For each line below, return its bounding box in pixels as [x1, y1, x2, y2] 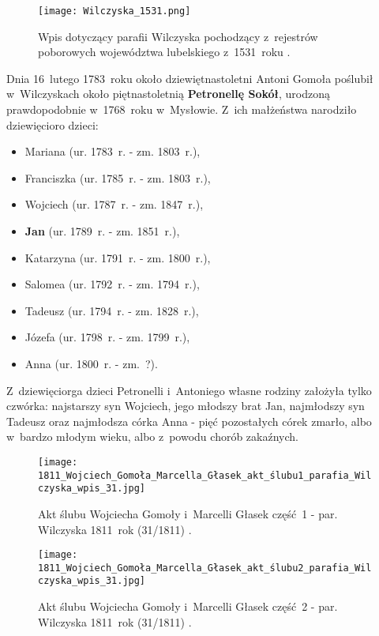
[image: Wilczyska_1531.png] [38, 6, 191, 17]
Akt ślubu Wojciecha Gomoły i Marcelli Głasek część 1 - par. [38, 505, 338, 521]
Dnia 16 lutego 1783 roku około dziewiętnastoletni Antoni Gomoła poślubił [6, 70, 373, 86]
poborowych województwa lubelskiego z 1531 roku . [38, 43, 291, 60]
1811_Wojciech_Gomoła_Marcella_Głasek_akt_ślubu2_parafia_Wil [38, 562, 372, 574]
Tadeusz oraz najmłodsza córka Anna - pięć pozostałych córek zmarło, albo [6, 412, 372, 429]
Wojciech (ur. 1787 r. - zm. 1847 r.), [24, 196, 204, 213]
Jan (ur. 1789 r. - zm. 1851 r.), [24, 223, 180, 239]
